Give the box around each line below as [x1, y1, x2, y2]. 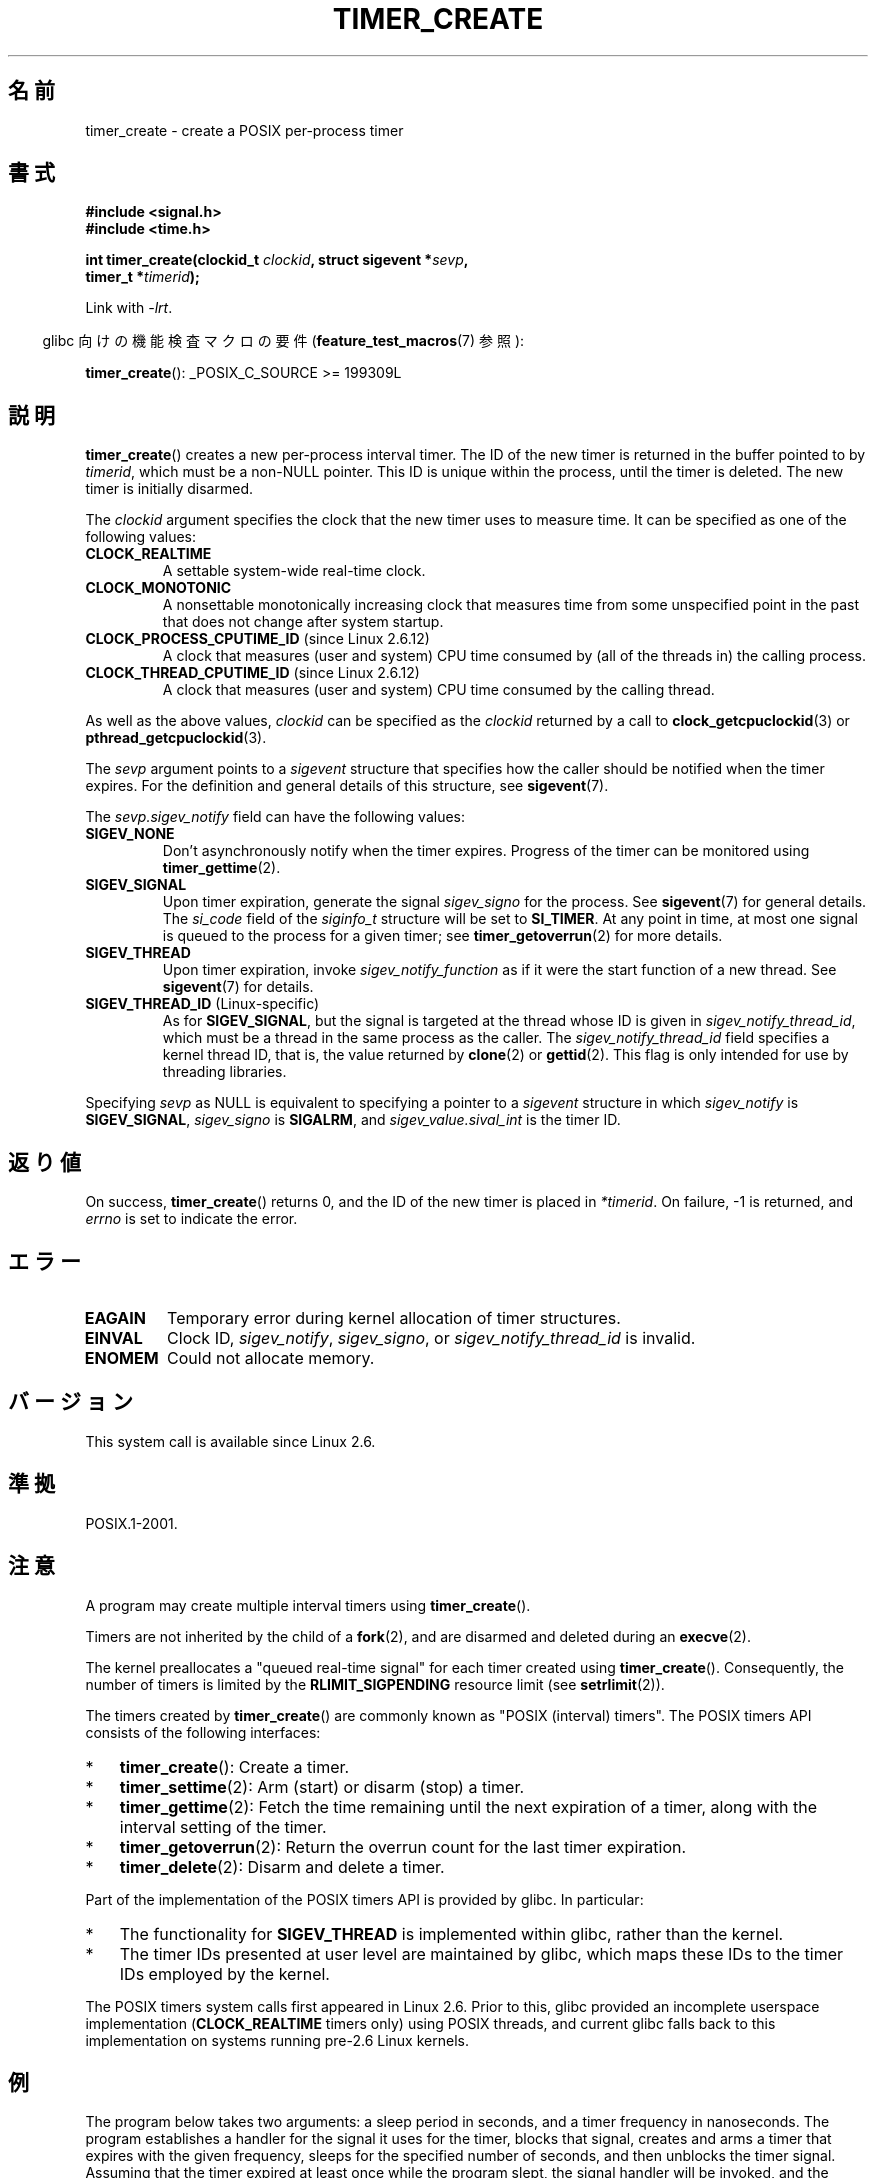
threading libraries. [162, 1063, 287, 1081]
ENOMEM [84, 1347, 159, 1368]
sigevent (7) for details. [162, 978, 314, 996]
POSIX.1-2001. [85, 1514, 178, 1532]
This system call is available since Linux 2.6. [85, 1432, 376, 1450]
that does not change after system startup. [162, 613, 444, 631]
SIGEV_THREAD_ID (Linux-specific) [85, 995, 320, 1013]
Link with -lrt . [85, 299, 173, 317]
